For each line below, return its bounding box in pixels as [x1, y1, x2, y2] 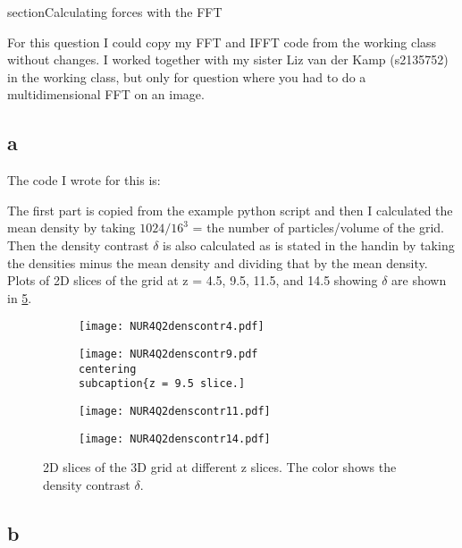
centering [79, 362, 137, 375]
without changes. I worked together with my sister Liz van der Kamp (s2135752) [7, 50, 449, 69]
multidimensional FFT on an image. [7, 85, 205, 104]
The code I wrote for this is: [7, 171, 161, 190]
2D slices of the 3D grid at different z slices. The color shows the [43, 458, 397, 476]
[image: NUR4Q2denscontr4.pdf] [79, 320, 265, 333]
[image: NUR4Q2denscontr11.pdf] [79, 404, 271, 417]
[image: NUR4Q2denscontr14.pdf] [79, 432, 271, 445]
